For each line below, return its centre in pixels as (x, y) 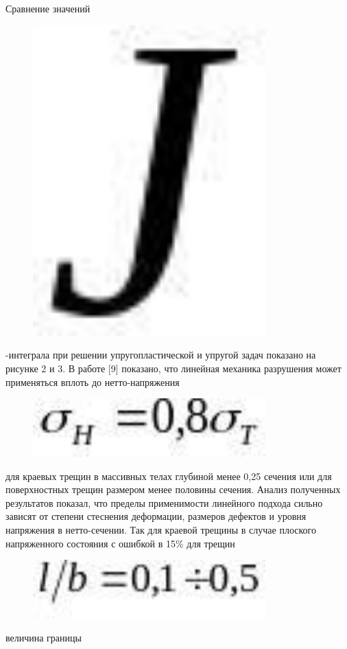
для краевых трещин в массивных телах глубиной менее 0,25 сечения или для (169, 476)
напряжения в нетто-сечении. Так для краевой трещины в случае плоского (161, 529)
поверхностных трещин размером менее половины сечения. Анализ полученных (173, 489)
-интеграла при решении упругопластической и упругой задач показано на (161, 355)
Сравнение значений (48, 8)
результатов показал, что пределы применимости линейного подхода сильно (164, 502)
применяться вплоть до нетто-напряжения (93, 382)
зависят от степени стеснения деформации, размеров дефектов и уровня (156, 516)
